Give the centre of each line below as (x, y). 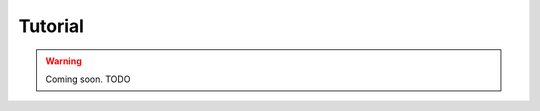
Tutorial (51, 26)
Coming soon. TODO (88, 79)
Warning (63, 61)
